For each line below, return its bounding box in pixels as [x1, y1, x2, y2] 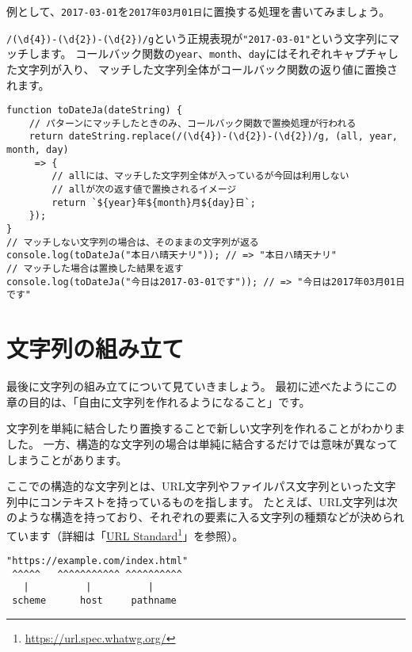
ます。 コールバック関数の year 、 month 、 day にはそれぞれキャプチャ [39, 45, 388, 62]
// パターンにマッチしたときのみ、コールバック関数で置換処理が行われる [29, 117, 357, 129]
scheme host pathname [12, 595, 177, 607]
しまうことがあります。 [6, 451, 128, 467]
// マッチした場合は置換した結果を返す [6, 263, 184, 275]
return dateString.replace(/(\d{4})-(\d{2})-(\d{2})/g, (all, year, [29, 131, 398, 143]
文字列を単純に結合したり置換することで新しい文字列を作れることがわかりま [6, 420, 406, 437]
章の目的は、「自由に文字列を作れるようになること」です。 [6, 393, 311, 410]
